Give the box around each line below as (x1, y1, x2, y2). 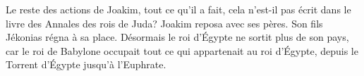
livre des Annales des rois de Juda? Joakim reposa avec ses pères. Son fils (6, 15, 323, 30)
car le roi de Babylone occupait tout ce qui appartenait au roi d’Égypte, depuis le (6, 43, 358, 58)
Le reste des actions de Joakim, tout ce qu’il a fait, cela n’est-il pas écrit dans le (6, 2, 351, 16)
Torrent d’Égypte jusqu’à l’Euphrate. (6, 57, 166, 72)
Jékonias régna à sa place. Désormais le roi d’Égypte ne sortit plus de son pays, (6, 30, 349, 44)
